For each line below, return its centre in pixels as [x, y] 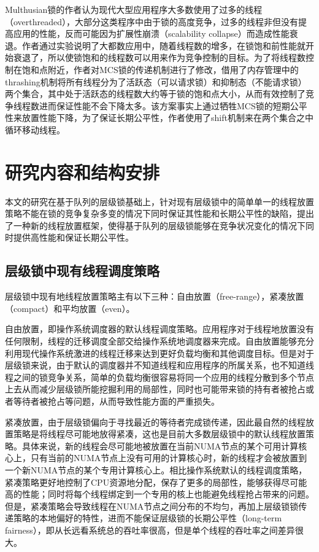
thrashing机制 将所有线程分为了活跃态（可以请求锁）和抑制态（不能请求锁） [156, 81]
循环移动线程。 [35, 129]
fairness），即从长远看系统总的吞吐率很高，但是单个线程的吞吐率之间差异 [150, 530]
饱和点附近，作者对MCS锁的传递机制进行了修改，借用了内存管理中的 [160, 69]
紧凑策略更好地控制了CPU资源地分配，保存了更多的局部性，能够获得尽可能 [156, 482]
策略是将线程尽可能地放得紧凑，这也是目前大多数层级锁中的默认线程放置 [159, 434]
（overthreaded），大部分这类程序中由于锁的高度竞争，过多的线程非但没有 [152, 21]
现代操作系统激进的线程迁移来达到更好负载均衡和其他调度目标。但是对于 [168, 353]
